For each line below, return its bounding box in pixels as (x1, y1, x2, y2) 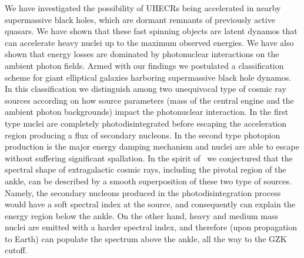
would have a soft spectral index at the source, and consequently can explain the (5, 198, 295, 210)
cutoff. (5, 244, 28, 256)
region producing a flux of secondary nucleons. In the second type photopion (5, 128, 280, 141)
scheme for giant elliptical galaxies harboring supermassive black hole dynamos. (5, 71, 292, 83)
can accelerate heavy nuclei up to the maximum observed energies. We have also (5, 36, 294, 48)
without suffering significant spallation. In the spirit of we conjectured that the (5, 151, 293, 164)
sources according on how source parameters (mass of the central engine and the (5, 94, 294, 106)
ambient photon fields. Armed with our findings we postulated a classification (5, 59, 284, 71)
